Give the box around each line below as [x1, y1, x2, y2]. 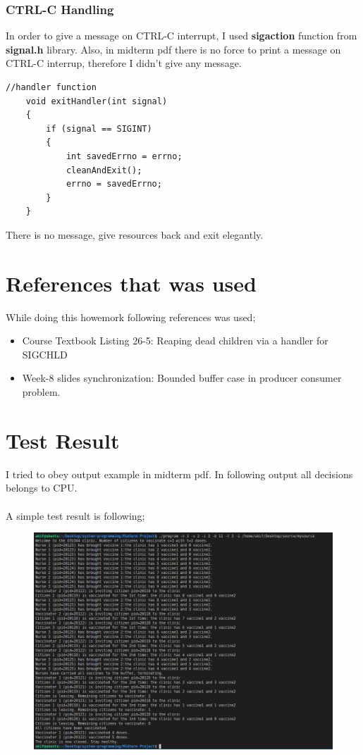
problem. [22, 385, 61, 399]
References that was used [6, 268, 257, 297]
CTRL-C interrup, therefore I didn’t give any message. [6, 56, 242, 70]
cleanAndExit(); [66, 165, 142, 175]
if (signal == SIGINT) [46, 123, 152, 134]
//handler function [6, 82, 97, 92]
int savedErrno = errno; [66, 151, 183, 161]
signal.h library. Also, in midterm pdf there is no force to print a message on [6, 42, 341, 56]
